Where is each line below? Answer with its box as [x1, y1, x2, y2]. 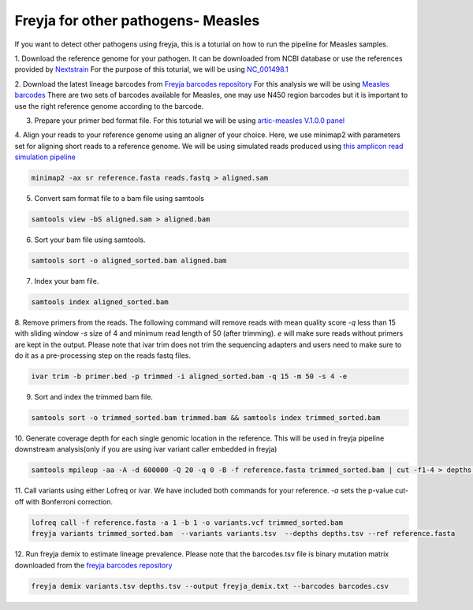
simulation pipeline [14, 152, 76, 162]
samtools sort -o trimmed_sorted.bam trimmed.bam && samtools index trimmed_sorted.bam [31, 414, 381, 422]
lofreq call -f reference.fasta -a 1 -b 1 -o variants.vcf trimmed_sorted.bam [31, 518, 343, 527]
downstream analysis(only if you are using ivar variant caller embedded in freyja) [14, 444, 277, 454]
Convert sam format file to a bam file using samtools [34, 194, 205, 203]
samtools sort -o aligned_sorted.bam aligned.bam [31, 256, 227, 265]
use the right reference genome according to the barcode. [14, 101, 204, 110]
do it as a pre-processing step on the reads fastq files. [14, 351, 192, 360]
